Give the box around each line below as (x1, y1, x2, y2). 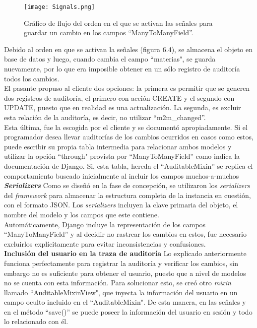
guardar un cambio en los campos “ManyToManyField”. (24, 27, 193, 38)
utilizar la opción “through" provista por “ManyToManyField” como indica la (4, 151, 240, 161)
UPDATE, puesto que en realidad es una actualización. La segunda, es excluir (4, 102, 241, 113)
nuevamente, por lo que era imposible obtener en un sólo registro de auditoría (4, 64, 240, 74)
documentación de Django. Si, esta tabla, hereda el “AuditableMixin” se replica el (4, 160, 253, 171)
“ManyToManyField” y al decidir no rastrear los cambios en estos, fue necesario (4, 229, 247, 239)
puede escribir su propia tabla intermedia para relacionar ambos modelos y (4, 141, 232, 151)
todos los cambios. (4, 73, 60, 83)
